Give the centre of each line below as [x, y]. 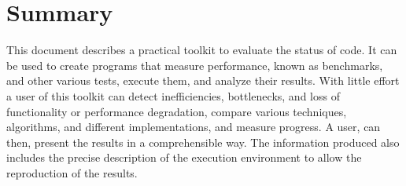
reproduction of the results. [72, 172]
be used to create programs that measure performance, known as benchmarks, [195, 65]
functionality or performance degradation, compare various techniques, [177, 111]
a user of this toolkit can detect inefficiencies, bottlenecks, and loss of [173, 95]
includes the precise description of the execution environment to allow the [184, 157]
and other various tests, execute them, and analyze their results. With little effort [203, 80]
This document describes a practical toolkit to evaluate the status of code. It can [202, 50]
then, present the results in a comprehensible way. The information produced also [203, 142]
